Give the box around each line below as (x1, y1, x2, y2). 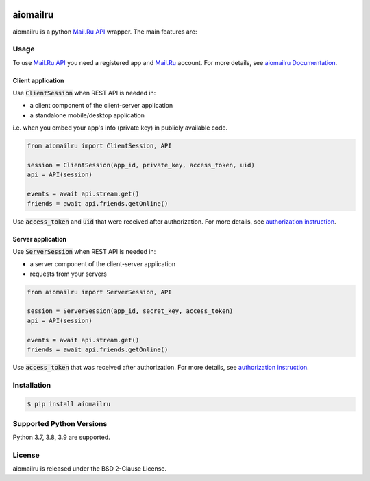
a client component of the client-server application (29, 102, 173, 110)
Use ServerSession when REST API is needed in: (12, 247, 156, 255)
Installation (12, 380, 51, 390)
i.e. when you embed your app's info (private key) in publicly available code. (12, 124, 228, 132)
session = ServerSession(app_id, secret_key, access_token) (27, 307, 234, 315)
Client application (12, 76, 64, 84)
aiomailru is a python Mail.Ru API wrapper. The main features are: (12, 27, 198, 36)
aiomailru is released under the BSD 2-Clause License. (12, 465, 167, 473)
